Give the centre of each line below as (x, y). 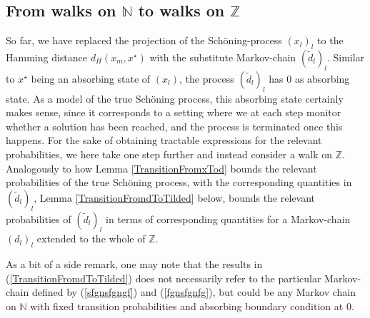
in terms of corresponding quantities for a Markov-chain (228, 219)
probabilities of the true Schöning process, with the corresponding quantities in (179, 182)
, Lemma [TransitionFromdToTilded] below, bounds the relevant (175, 197)
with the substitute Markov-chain (223, 57)
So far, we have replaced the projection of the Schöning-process (144, 40)
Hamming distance (47, 57)
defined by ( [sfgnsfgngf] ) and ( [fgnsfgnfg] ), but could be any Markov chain (194, 292)
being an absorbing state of (91, 78)
